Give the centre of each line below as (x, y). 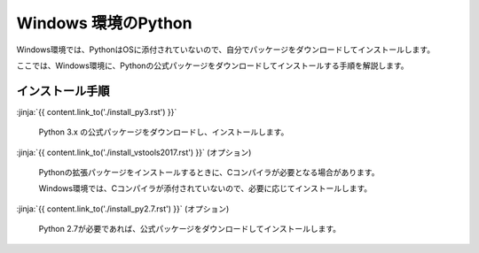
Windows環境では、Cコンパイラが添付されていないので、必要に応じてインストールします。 (205, 188)
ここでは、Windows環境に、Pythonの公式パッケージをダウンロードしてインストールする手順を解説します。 (212, 65)
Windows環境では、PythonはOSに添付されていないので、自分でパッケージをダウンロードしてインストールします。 (225, 50)
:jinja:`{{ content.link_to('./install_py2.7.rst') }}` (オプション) (123, 209)
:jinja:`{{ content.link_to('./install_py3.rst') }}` (97, 111)
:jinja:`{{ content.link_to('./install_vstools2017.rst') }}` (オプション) (134, 152)
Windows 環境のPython (104, 23)
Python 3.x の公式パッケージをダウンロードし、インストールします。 (164, 132)
